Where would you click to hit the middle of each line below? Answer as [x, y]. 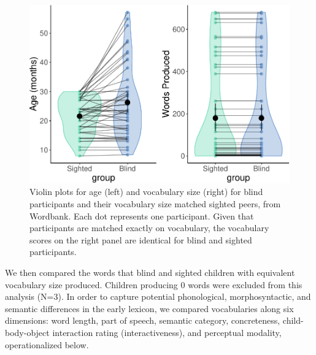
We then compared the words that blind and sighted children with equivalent [150, 272]
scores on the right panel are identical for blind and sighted [141, 239]
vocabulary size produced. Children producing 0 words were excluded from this [154, 284]
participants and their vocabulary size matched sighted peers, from [155, 203]
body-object [27, 332]
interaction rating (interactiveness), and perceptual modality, [167, 332]
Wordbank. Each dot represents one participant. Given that [142, 216]
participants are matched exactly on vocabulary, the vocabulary [149, 228]
